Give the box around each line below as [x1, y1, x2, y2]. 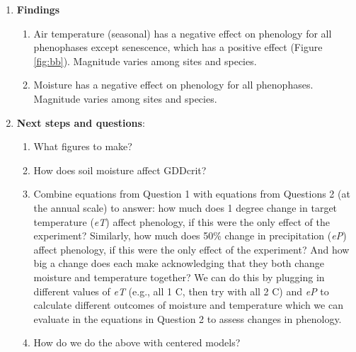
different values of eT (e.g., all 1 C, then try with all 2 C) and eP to [33, 283, 329, 298]
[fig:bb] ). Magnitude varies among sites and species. [33, 53, 257, 68]
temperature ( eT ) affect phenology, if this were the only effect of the [33, 214, 330, 229]
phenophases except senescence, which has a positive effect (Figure [33, 40, 323, 55]
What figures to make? [33, 139, 132, 154]
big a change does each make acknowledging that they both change [33, 256, 324, 271]
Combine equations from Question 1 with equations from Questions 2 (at [33, 186, 350, 201]
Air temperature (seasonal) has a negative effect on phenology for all [33, 25, 332, 40]
